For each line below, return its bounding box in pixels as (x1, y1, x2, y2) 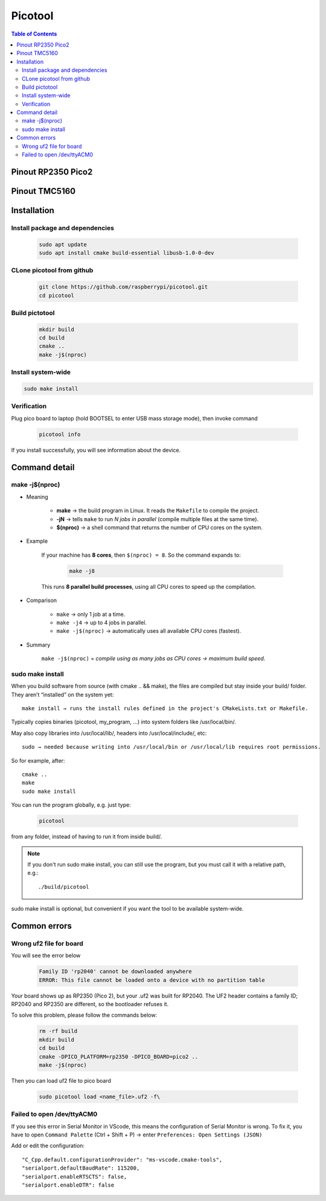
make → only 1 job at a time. (56, 610, 126, 618)
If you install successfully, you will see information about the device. (11, 446, 181, 453)
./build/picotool (38, 883, 89, 890)
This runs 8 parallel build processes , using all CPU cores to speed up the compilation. (41, 583, 257, 590)
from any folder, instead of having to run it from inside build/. (11, 833, 162, 841)
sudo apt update (39, 241, 88, 248)
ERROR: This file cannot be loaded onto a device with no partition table (39, 976, 266, 984)
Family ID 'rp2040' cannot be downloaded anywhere (39, 968, 193, 975)
